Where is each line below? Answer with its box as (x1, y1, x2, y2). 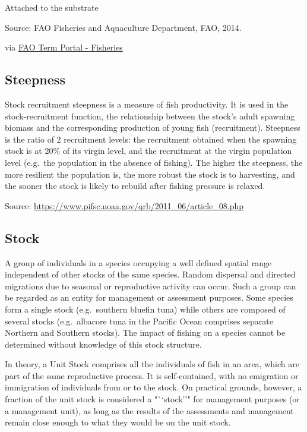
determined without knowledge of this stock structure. (5, 338, 202, 350)
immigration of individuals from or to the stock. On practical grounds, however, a (5, 381, 302, 393)
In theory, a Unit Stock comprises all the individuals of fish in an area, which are (5, 358, 299, 370)
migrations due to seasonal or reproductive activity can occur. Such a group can (5, 279, 296, 292)
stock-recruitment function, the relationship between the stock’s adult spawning (5, 109, 295, 122)
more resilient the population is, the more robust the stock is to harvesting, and (5, 168, 295, 180)
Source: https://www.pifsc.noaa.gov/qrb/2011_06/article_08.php (5, 199, 244, 212)
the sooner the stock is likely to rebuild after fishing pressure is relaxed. (5, 179, 265, 192)
